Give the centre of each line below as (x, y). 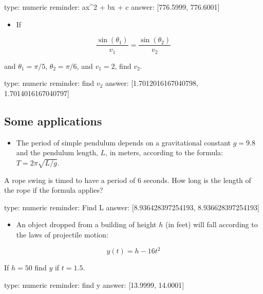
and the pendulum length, (57, 152)
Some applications (53, 121)
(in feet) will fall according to (211, 224)
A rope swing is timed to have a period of (70, 180)
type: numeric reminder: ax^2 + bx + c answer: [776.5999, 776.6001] (112, 7)
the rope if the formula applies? (54, 190)
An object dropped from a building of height (86, 224)
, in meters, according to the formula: (164, 152)
